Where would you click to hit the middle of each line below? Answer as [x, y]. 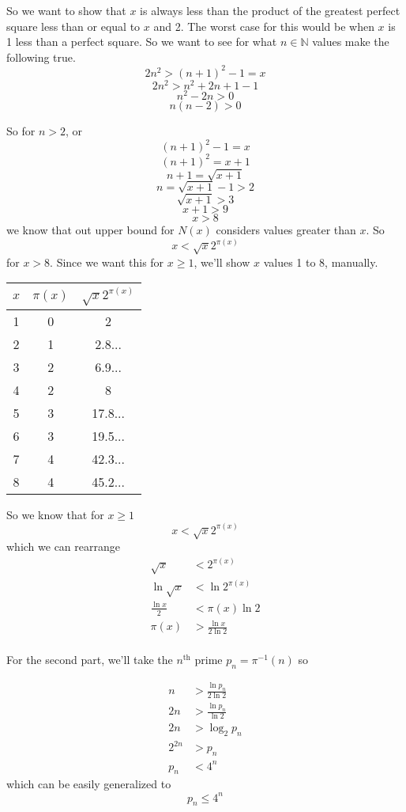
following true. [41, 57]
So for [21, 131]
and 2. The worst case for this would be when [264, 26]
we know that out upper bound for [90, 230]
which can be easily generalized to [89, 784]
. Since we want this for [107, 262]
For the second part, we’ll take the [90, 659]
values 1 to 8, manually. [321, 262]
